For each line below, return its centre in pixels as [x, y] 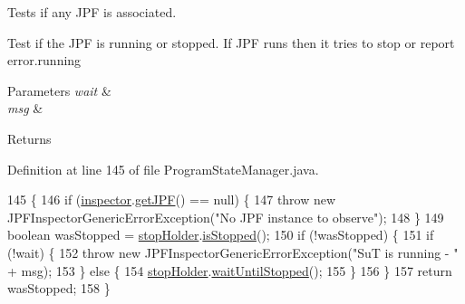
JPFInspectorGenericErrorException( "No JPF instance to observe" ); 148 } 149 [226, 217]
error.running [44, 60]
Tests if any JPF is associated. [92, 12]
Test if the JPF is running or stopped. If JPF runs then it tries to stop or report [231, 42]
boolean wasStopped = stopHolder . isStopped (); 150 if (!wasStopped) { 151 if [221, 235]
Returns [29, 138]
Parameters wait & [59, 90]
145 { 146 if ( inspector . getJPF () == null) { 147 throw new [172, 199]
